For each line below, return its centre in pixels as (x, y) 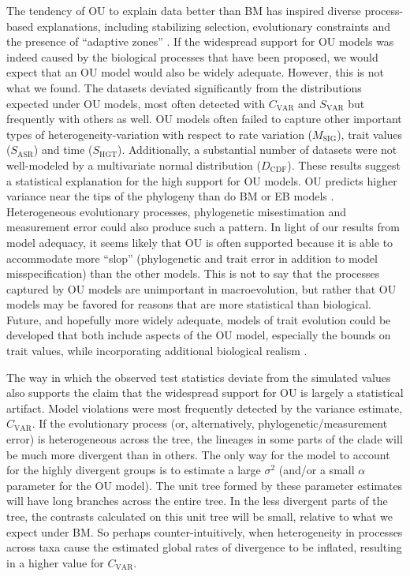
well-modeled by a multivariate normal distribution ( (134, 165)
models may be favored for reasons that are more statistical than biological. (189, 304)
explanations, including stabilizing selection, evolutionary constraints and (214, 26)
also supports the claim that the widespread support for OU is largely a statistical (205, 393)
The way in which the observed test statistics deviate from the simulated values (199, 377)
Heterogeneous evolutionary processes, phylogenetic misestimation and (177, 211)
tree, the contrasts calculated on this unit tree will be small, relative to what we (200, 516)
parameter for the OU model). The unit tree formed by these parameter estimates (205, 485)
